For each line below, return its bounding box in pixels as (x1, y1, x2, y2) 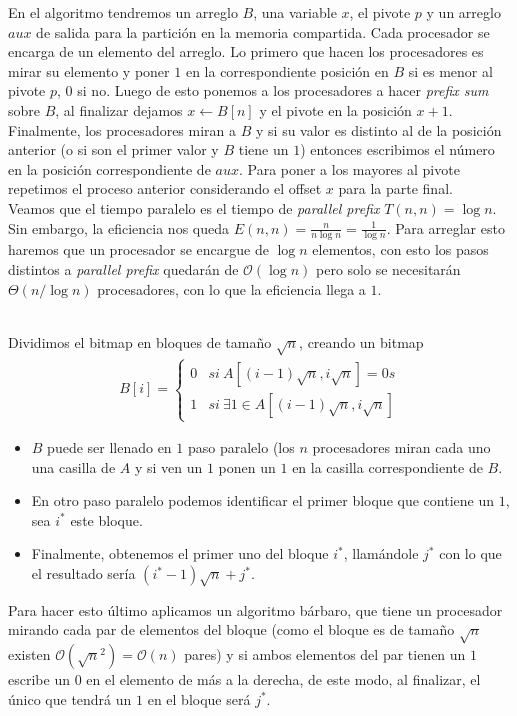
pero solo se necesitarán (316, 258, 461, 279)
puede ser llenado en (47, 437, 172, 458)
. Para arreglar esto (386, 217, 505, 238)
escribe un (8, 669, 70, 690)
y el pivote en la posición (259, 99, 412, 120)
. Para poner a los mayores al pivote (238, 158, 460, 179)
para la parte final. (338, 178, 453, 199)
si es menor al (408, 60, 493, 81)
